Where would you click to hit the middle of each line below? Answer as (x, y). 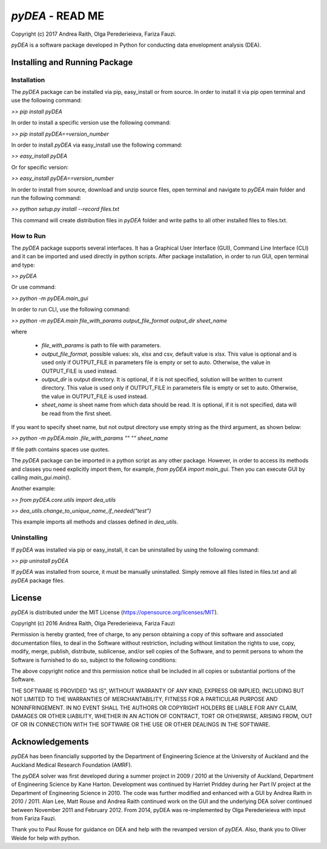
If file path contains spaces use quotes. (60, 449)
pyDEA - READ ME (58, 16)
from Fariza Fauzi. (34, 819)
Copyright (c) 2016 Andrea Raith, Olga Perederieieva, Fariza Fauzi (93, 624)
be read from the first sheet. (77, 413)
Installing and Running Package (72, 62)
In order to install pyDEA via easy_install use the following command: (97, 145)
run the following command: (46, 198)
